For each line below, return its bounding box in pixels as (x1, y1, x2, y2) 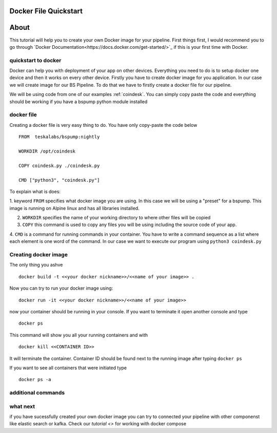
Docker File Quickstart (9, 7, 83, 15)
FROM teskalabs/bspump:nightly (18, 134, 100, 140)
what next (9, 403, 35, 410)
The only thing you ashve (9, 262, 63, 268)
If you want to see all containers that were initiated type (9, 365, 127, 371)
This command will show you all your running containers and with (9, 332, 148, 338)
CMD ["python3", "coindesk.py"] (18, 177, 100, 183)
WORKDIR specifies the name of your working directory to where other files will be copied (22, 215, 211, 221)
